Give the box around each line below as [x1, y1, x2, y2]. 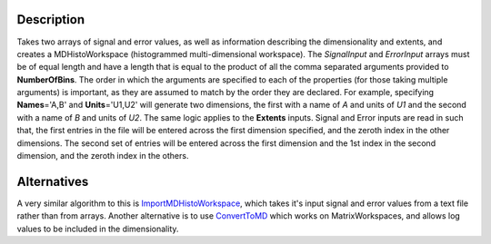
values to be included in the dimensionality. [16, 223, 179, 234]
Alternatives [16, 173, 89, 190]
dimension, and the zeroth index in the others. [16, 151, 189, 161]
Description [16, 12, 85, 27]
